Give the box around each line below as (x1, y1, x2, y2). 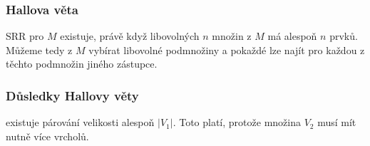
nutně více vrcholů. (6, 128, 89, 143)
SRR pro (6, 28, 44, 43)
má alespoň (267, 28, 317, 43)
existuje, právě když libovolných (60, 28, 200, 43)
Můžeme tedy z (6, 42, 73, 57)
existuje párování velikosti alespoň (6, 115, 155, 130)
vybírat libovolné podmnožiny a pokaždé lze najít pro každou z (88, 42, 365, 57)
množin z (212, 28, 252, 43)
